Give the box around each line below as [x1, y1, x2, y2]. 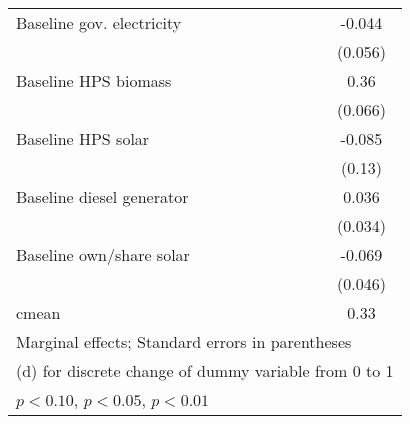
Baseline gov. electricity [16, 11, 182, 34]
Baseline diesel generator [16, 185, 189, 208]
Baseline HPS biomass [16, 69, 172, 92]
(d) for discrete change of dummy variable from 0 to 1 [16, 359, 394, 382]
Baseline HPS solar [16, 127, 150, 150]
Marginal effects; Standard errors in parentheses [16, 330, 352, 353]
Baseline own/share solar [16, 243, 190, 266]
